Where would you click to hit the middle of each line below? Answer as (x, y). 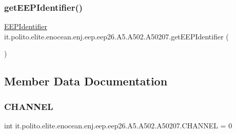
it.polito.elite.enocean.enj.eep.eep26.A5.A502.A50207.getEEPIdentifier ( (116, 36)
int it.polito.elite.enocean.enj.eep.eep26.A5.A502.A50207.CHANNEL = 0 (118, 125)
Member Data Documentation (86, 81)
